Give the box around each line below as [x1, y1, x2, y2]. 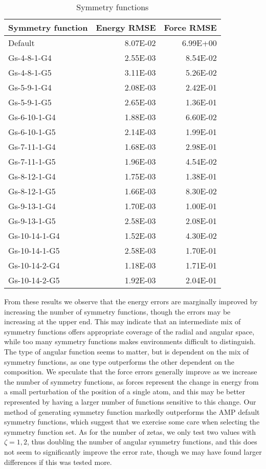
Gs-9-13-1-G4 [8, 200, 56, 212]
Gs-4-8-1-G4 [8, 52, 52, 63]
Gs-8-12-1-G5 [8, 185, 56, 197]
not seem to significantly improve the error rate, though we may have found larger [4, 446, 262, 457]
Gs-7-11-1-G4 [8, 141, 56, 152]
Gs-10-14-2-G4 [8, 259, 60, 271]
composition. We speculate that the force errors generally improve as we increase [4, 366, 257, 377]
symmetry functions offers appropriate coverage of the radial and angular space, [4, 326, 255, 337]
